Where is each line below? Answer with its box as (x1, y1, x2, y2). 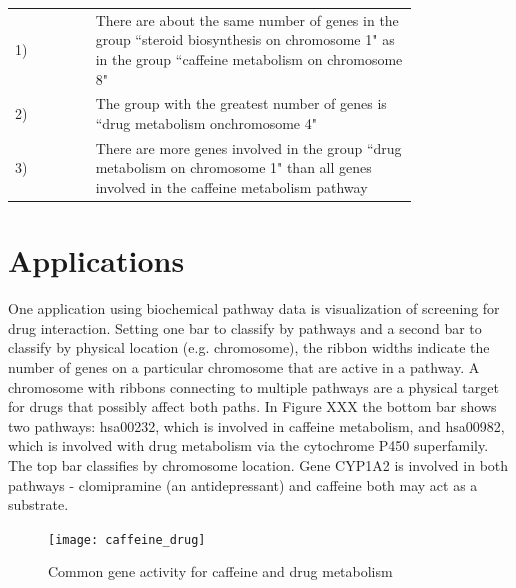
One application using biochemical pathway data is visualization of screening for (8, 298, 500, 319)
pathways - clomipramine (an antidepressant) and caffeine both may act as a (8, 474, 478, 495)
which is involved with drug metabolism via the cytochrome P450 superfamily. (8, 435, 489, 456)
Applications (8, 240, 185, 281)
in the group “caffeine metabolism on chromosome (95, 48, 403, 69)
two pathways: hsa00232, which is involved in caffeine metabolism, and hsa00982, (8, 415, 505, 436)
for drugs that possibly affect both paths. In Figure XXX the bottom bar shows (8, 396, 497, 417)
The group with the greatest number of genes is (95, 93, 387, 114)
